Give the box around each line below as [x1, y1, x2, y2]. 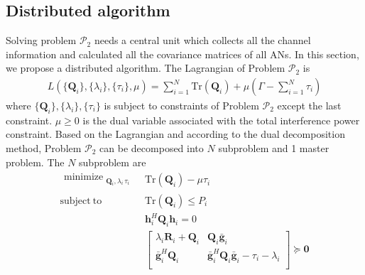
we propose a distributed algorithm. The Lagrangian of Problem [6, 60, 285, 75]
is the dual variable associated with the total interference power [82, 112, 360, 127]
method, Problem [6, 141, 82, 155]
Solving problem [6, 33, 77, 48]
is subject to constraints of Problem [104, 98, 259, 113]
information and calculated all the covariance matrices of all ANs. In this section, [6, 46, 359, 61]
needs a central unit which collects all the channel [94, 33, 311, 48]
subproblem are [79, 154, 146, 169]
